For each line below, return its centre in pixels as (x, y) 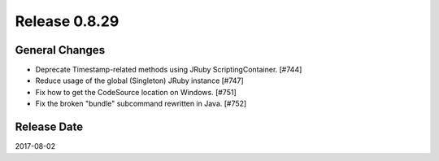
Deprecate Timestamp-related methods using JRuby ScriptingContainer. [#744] (169, 70)
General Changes (60, 50)
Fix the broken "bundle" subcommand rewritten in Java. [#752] (141, 104)
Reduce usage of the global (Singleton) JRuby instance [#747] (139, 80)
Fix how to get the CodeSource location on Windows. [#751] (136, 92)
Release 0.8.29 (67, 21)
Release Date (49, 127)
